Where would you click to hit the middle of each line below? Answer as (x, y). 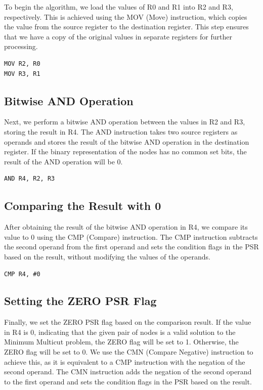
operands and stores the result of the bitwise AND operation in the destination (127, 141)
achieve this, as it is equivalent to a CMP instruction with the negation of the (125, 361)
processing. (21, 46)
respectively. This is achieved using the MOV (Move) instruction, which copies (126, 16)
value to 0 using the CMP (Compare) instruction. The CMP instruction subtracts (131, 236)
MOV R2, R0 (22, 63)
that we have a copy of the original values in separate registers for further (118, 36)
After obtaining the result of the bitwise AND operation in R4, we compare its (126, 227)
